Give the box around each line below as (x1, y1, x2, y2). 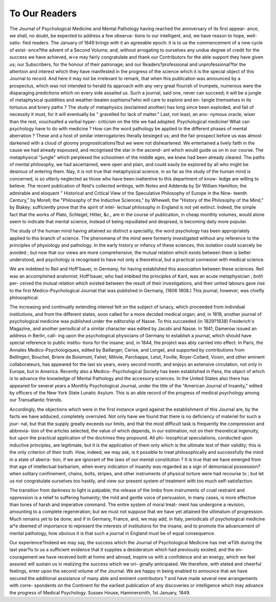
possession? (234, 463, 261, 470)
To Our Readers (9, 8, 77, 19)
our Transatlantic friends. (9, 397, 63, 403)
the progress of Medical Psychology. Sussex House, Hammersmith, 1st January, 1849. (9, 589, 191, 595)
